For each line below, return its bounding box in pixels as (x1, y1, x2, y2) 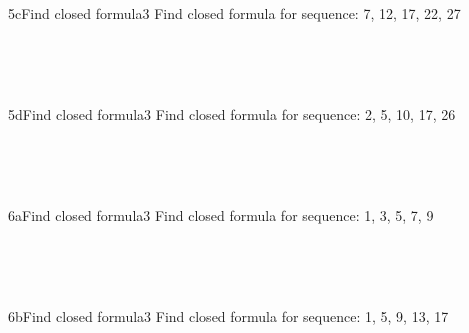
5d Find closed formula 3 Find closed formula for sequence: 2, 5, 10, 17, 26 (8, 103, 456, 124)
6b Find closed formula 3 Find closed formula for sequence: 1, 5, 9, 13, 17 (8, 305, 449, 326)
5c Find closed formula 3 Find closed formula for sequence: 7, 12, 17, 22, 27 (8, 3, 461, 24)
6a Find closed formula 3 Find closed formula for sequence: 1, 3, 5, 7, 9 (8, 204, 434, 225)
